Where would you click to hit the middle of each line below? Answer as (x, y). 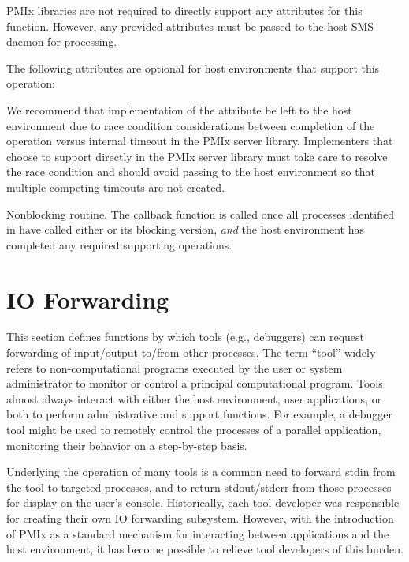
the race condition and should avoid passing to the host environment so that (191, 172)
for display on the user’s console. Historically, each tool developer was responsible (203, 502)
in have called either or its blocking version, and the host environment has (185, 229)
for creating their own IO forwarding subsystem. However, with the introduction (200, 517)
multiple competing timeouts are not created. (116, 187)
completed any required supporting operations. (119, 244)
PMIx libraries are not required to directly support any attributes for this (184, 10)
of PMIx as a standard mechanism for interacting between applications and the (198, 533)
